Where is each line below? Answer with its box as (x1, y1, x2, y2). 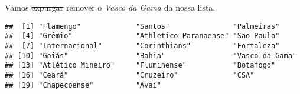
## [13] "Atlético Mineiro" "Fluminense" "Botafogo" (5, 61, 276, 70)
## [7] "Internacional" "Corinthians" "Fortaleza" (5, 41, 280, 50)
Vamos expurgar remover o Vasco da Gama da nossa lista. (5, 1, 216, 13)
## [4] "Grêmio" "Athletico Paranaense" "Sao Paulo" (5, 32, 280, 41)
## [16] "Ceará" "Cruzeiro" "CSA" (5, 70, 255, 79)
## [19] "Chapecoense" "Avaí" (5, 80, 161, 89)
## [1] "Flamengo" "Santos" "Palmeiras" (5, 22, 280, 31)
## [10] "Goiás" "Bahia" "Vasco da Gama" (5, 51, 296, 60)
